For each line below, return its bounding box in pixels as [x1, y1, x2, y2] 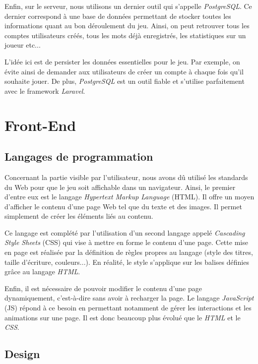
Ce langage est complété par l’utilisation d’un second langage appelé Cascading [4, 227, 245, 238]
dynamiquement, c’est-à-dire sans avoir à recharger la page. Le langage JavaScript [4, 293, 254, 303]
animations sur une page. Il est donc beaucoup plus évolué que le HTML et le [4, 312, 241, 322]
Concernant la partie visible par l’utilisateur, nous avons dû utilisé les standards [4, 172, 248, 182]
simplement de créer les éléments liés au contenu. [4, 211, 153, 221]
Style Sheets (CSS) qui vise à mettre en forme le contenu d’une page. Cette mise [4, 237, 248, 247]
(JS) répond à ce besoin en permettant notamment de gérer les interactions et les [4, 303, 252, 313]
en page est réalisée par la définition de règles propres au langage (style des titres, [4, 247, 253, 257]
